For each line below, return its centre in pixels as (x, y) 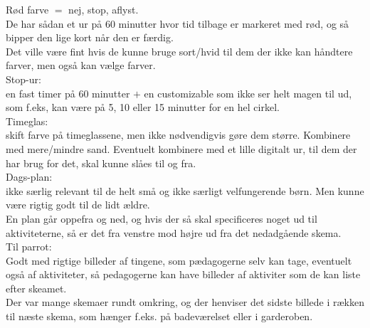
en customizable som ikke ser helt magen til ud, (248, 93)
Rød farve (27, 9)
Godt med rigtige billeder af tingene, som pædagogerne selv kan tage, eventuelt (179, 260)
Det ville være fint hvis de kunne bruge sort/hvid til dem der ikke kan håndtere (179, 51)
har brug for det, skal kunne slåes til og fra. (101, 163)
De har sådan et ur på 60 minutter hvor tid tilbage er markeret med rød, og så (178, 23)
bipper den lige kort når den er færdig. (90, 37)
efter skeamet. (36, 288)
